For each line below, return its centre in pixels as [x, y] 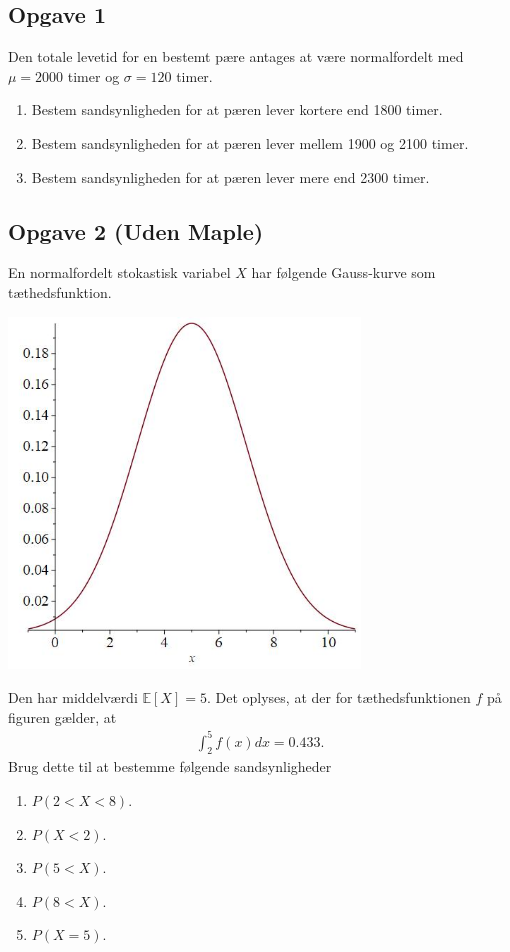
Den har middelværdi [73, 696]
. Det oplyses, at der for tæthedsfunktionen [338, 696]
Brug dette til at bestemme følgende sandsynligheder [170, 766]
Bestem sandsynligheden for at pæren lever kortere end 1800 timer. [237, 109]
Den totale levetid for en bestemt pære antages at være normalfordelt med [236, 56]
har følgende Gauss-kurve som [343, 272]
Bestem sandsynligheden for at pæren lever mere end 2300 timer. [230, 176]
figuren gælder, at [62, 716]
